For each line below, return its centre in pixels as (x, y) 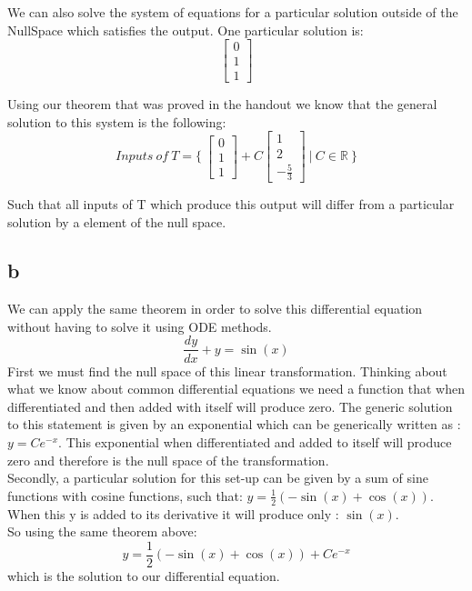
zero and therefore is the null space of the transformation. (168, 460)
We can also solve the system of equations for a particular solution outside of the (233, 12)
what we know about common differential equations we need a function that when (236, 389)
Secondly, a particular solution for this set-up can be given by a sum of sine (218, 478)
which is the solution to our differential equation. (144, 575)
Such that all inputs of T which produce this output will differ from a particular (231, 203)
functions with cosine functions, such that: (125, 495)
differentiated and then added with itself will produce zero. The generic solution (230, 406)
